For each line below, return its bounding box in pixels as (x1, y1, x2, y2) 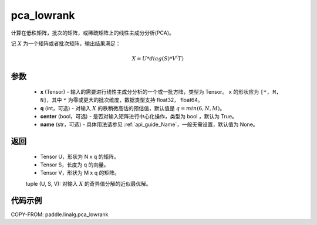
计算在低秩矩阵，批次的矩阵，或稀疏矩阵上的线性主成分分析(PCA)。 (11, 29, 174, 36)
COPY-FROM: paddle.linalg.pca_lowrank (11, 211, 109, 218)
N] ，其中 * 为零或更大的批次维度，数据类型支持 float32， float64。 (40, 97, 204, 104)
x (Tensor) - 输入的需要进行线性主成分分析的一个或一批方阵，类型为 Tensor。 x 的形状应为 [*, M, (40, 88, 279, 95)
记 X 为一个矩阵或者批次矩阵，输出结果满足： (11, 40, 121, 47)
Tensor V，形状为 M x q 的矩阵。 (40, 169, 120, 176)
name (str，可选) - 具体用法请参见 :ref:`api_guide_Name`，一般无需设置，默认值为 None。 (40, 121, 258, 128)
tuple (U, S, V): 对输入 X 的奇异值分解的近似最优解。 (25, 180, 152, 187)
